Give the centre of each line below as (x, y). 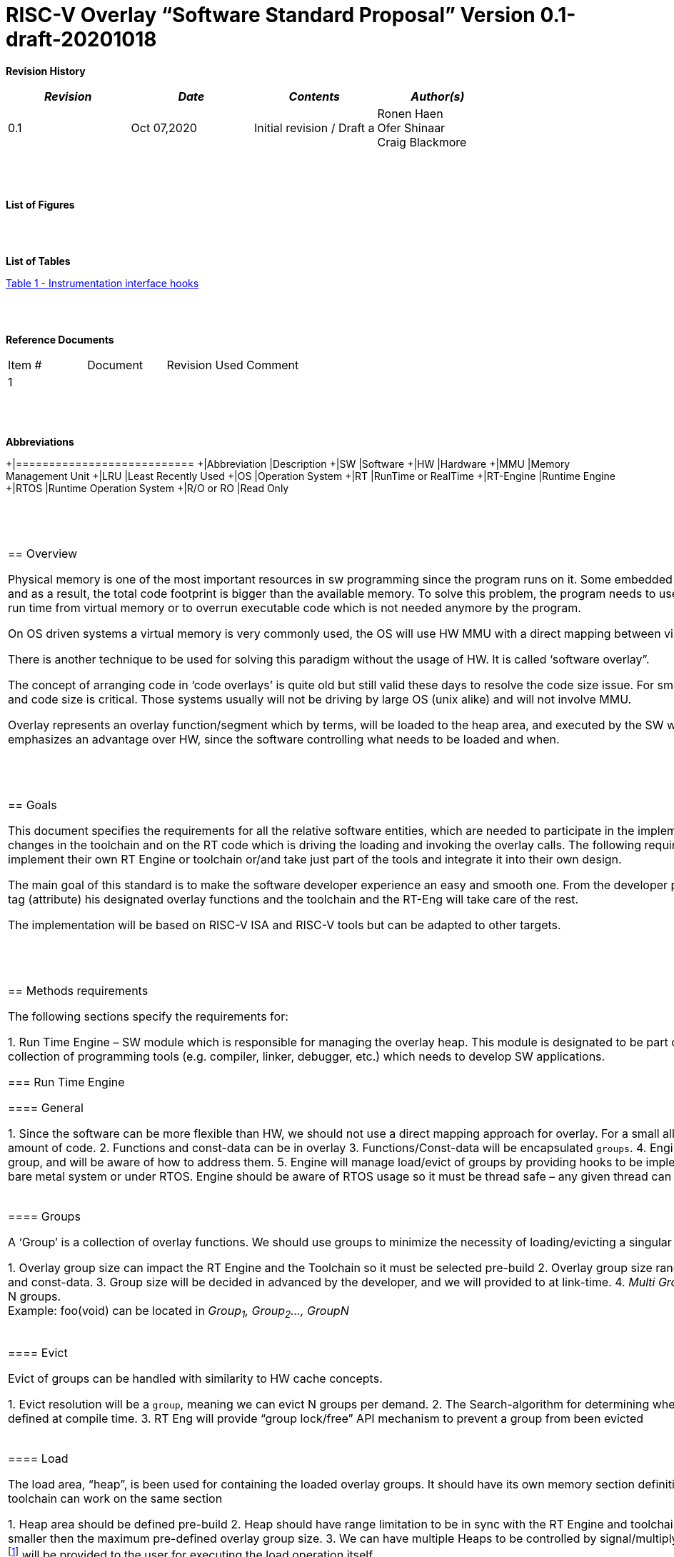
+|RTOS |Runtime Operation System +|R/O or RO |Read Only (147, 488)
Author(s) (438, 96)
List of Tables (38, 261)
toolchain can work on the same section (115, 1498)
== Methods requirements (78, 990)
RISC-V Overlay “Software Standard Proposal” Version (271, 15)
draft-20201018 (81, 39)
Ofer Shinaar (411, 127)
